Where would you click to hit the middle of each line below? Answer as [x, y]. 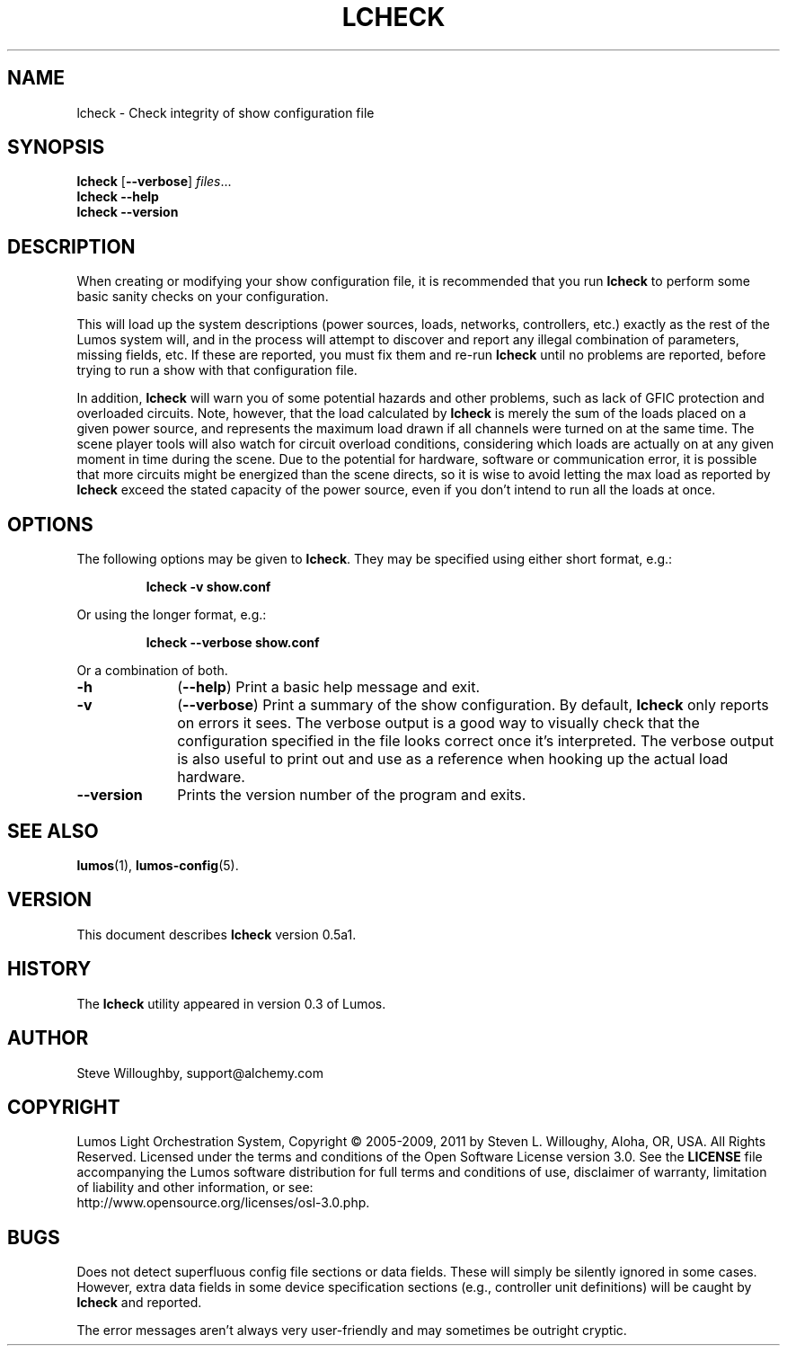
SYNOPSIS [56, 147]
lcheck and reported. [139, 1303]
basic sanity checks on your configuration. [203, 297]
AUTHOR [48, 1038]
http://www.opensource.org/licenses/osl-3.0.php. [223, 1203]
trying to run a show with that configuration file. [217, 370]
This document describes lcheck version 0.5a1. [217, 934]
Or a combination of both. [152, 671]
